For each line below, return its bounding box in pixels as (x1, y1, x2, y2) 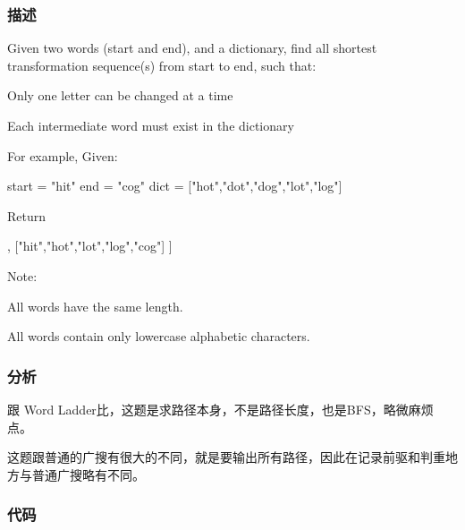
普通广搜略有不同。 (31, 465, 145, 483)
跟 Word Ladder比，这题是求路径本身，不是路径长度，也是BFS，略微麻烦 (7, 399, 434, 418)
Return (7, 206, 46, 225)
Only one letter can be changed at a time (7, 86, 233, 105)
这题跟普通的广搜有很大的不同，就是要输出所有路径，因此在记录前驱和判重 (7, 448, 445, 466)
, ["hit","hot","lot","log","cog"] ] (7, 236, 173, 255)
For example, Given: (7, 146, 118, 165)
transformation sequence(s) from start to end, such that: (7, 56, 317, 74)
